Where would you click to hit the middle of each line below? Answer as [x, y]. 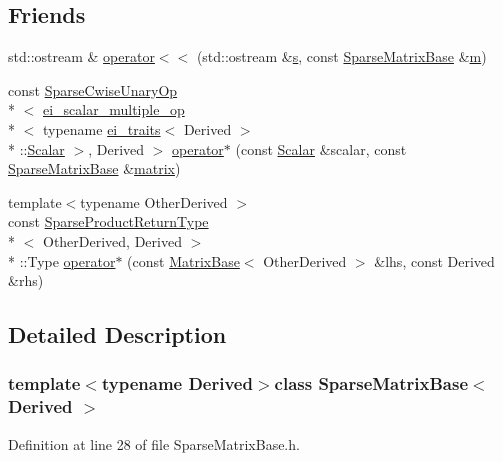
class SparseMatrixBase [371, 383]
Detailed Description [117, 334]
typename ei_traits [101, 128]
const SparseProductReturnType [108, 221]
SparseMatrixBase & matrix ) [94, 168]
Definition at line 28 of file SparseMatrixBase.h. [154, 443]
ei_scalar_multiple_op [114, 109]
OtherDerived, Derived [112, 240]
